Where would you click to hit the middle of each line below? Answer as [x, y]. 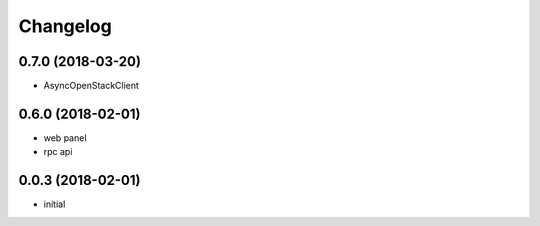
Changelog [65, 26]
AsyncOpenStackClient [91, 86]
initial [54, 204]
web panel [65, 137]
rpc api [58, 152]
